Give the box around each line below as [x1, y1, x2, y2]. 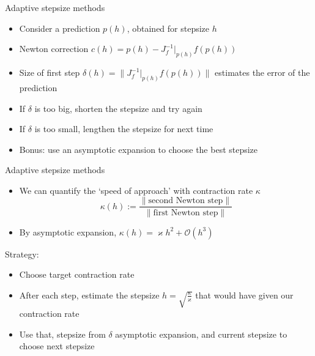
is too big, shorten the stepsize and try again [34, 102, 202, 114]
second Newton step [148, 196, 223, 206]
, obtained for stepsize [127, 21, 210, 34]
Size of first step [19, 66, 80, 79]
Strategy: [5, 247, 39, 260]
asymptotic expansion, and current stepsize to [115, 327, 287, 340]
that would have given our [195, 288, 294, 301]
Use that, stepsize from [19, 327, 106, 340]
